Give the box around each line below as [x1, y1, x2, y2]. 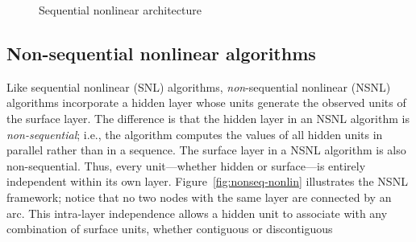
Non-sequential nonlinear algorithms [6, 40, 316, 65]
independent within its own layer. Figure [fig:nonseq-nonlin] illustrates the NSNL [6, 173, 408, 190]
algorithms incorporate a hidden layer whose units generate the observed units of [6, 94, 406, 111]
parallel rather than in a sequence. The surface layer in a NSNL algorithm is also [6, 142, 406, 158]
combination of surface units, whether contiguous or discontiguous [6, 220, 333, 237]
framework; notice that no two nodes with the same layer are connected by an [6, 188, 392, 205]
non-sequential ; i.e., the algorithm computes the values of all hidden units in [6, 125, 383, 142]
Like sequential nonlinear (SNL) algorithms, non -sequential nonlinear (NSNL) [6, 78, 391, 95]
